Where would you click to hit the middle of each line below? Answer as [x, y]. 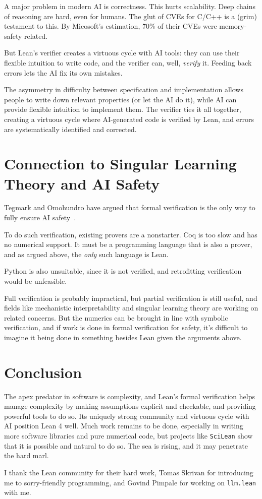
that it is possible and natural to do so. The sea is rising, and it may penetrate [126, 445]
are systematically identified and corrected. [70, 129]
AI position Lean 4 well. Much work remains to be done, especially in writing [124, 426]
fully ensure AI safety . [40, 217]
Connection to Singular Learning [120, 164]
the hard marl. [27, 455]
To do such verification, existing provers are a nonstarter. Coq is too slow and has [131, 234]
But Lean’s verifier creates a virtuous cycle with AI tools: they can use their [122, 53]
